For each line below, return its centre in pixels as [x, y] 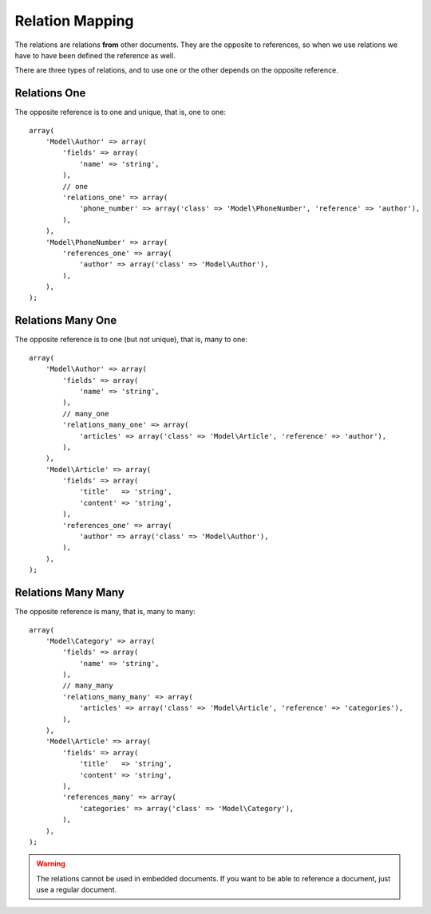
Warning [51, 864]
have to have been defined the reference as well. [95, 55]
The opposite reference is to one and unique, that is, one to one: [121, 112]
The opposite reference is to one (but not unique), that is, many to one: [131, 340]
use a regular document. [77, 890]
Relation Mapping [74, 21]
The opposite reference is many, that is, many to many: [105, 612]
